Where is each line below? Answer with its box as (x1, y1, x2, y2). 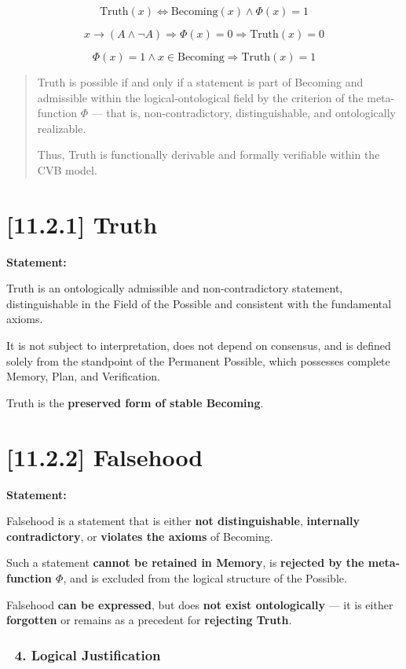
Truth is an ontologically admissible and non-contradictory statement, (6, 280, 343, 296)
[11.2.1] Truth (6, 208, 158, 240)
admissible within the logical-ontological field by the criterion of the (37, 89, 364, 105)
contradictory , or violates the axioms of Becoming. (6, 527, 273, 544)
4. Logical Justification (14, 645, 161, 664)
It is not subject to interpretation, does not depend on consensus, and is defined (6, 337, 391, 354)
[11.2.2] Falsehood (6, 440, 203, 472)
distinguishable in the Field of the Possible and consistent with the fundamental (6, 295, 392, 311)
